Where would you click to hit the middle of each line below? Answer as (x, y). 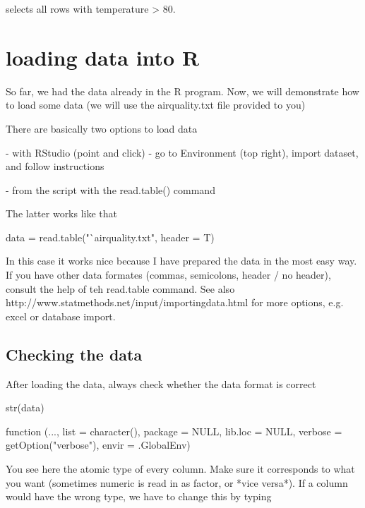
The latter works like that (62, 213)
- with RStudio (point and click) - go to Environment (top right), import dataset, (182, 152)
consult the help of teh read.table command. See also (120, 288)
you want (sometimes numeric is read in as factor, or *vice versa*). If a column (177, 482)
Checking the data (74, 354)
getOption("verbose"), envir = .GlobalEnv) (98, 445)
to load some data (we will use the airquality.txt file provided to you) (156, 105)
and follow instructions (55, 166)
